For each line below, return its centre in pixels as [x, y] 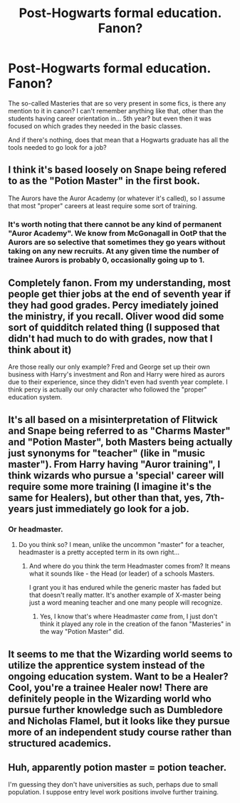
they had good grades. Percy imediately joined [114, 306]
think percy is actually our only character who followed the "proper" [108, 389]
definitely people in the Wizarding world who [110, 699]
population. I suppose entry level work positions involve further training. [114, 792]
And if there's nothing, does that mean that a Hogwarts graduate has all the [119, 140]
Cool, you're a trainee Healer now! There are [108, 687]
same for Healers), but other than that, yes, [106, 497]
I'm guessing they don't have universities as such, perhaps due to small [113, 784]
